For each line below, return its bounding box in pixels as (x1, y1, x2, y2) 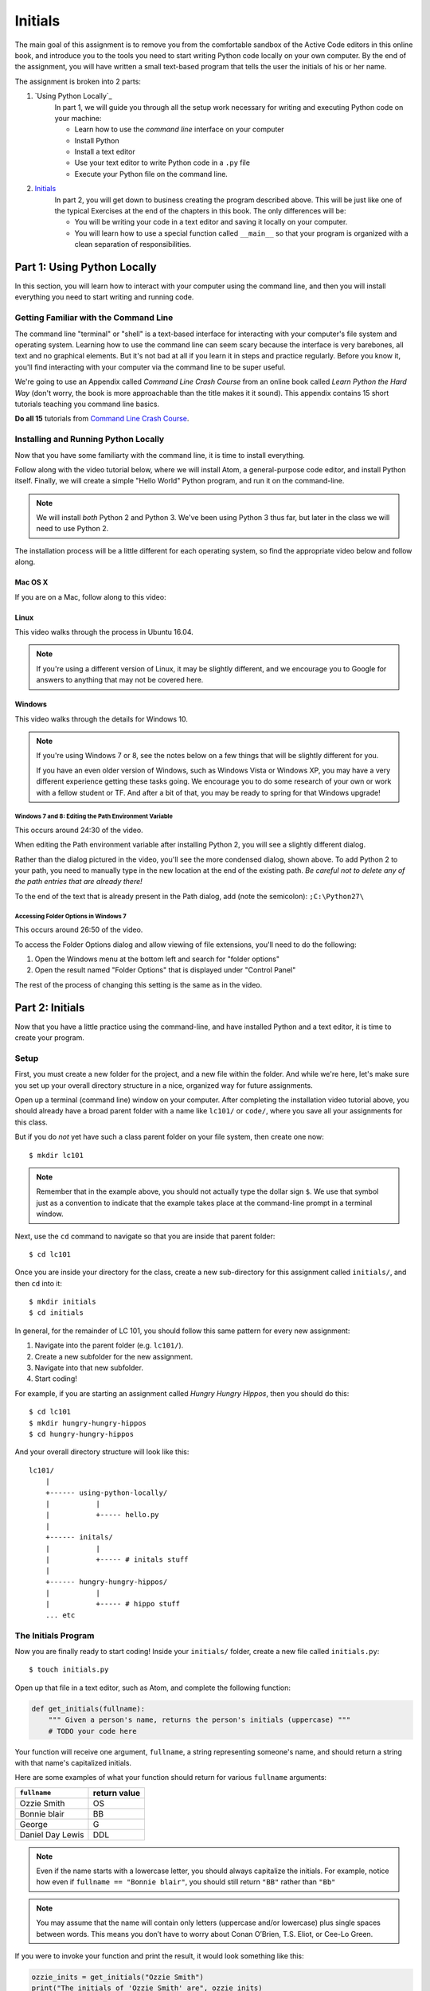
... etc (45, 1610, 76, 1620)
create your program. (14, 1033, 85, 1042)
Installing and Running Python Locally (14, 434, 165, 445)
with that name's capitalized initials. (14, 1758, 131, 1767)
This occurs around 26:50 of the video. (14, 925, 143, 935)
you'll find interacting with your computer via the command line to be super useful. (14, 362, 286, 372)
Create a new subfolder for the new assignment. (34, 1351, 193, 1361)
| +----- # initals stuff (45, 1555, 189, 1564)
